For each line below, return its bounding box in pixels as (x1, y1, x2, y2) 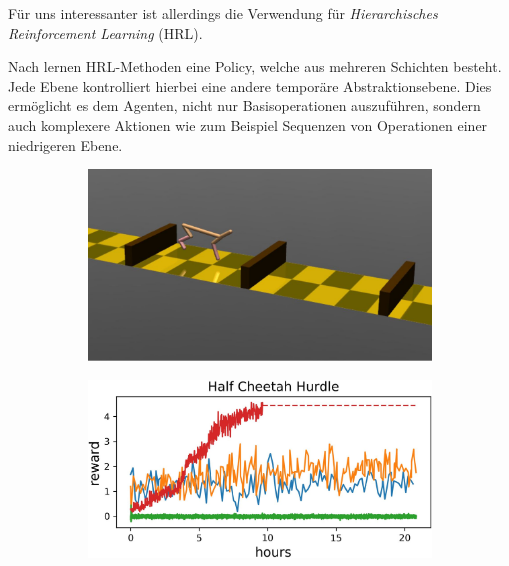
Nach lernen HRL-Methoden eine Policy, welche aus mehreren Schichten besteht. (8, 56, 502, 77)
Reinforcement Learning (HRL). (8, 22, 203, 43)
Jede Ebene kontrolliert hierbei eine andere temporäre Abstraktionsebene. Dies (8, 75, 492, 96)
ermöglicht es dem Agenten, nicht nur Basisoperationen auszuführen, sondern (8, 95, 481, 116)
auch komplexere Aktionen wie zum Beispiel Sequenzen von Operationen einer (8, 114, 488, 135)
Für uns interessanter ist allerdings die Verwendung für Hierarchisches (8, 3, 438, 23)
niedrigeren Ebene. (8, 134, 123, 155)
